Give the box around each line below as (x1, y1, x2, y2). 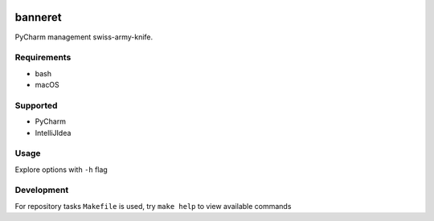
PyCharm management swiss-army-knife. (14, 32, 154, 42)
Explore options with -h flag (14, 165, 108, 174)
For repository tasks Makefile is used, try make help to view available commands (14, 201, 292, 211)
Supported (14, 100, 58, 111)
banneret (14, 10, 62, 24)
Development (14, 185, 69, 196)
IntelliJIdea (35, 128, 72, 137)
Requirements (14, 52, 72, 63)
